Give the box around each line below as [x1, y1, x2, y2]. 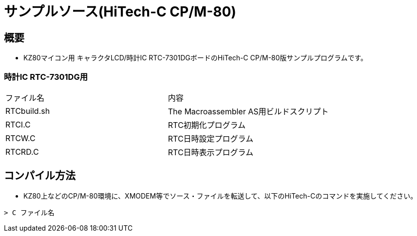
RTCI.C [5, 119, 31, 129]
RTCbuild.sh [5, 106, 50, 116]
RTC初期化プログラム [168, 120, 246, 130]
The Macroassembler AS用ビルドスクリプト [168, 106, 329, 116]
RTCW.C [5, 133, 36, 143]
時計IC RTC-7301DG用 [4, 72, 88, 82]
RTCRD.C [5, 146, 39, 157]
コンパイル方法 [4, 169, 76, 182]
